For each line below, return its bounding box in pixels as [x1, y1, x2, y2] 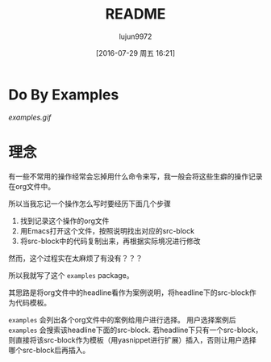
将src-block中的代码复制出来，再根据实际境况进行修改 [19, 236, 201, 246]
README [105, 5, 166, 23]
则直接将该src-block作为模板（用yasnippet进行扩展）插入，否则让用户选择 [8, 335, 256, 344]
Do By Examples [8, 86, 119, 103]
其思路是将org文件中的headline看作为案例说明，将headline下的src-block [8, 288, 250, 297]
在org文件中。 [8, 181, 56, 191]
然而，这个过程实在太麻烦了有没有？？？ [8, 253, 143, 263]
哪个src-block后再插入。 [8, 345, 90, 355]
